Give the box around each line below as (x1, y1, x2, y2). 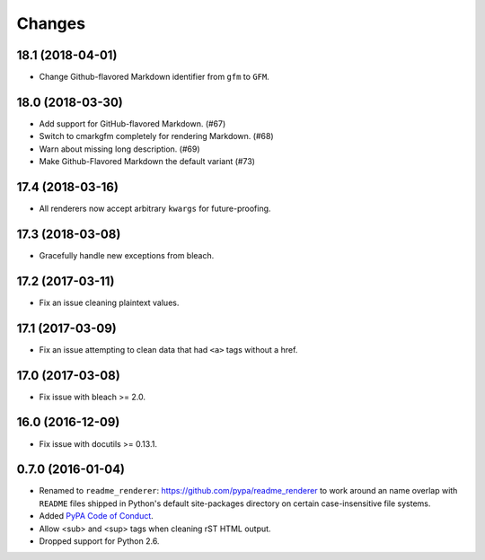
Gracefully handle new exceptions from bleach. (39, 249, 215, 260)
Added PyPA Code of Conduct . (39, 511, 154, 521)
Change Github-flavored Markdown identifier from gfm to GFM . (39, 72, 269, 83)
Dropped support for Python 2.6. (39, 536, 160, 547)
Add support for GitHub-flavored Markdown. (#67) (39, 118, 226, 129)
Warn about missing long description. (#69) (39, 144, 201, 154)
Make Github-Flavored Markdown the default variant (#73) (39, 156, 256, 167)
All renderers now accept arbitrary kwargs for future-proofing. (39, 203, 271, 214)
